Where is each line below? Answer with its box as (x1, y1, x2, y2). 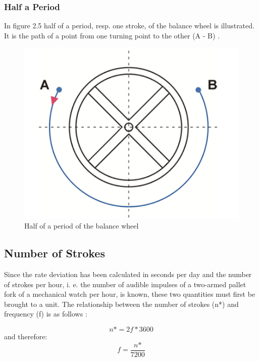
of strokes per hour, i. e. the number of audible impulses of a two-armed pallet (4, 279, 246, 289)
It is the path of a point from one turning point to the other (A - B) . (4, 30, 220, 40)
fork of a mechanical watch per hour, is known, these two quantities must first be (4, 289, 255, 299)
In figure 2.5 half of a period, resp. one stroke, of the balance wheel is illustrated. (4, 20, 254, 31)
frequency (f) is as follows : (4, 308, 87, 319)
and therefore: (4, 331, 47, 342)
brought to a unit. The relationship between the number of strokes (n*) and (4, 298, 239, 309)
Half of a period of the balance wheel (24, 220, 139, 231)
